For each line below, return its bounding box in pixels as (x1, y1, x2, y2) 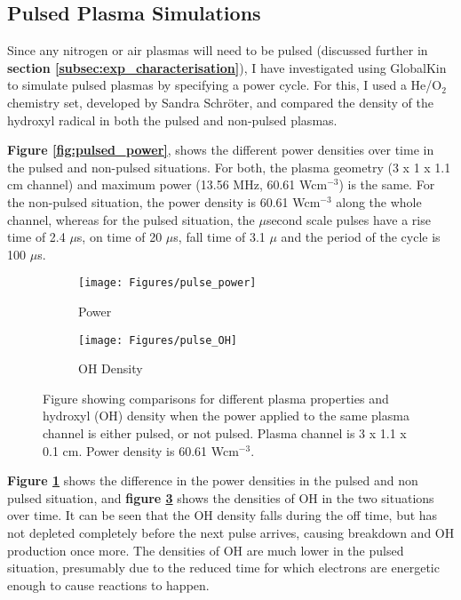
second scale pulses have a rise (266, 210, 431, 228)
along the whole (336, 192, 422, 211)
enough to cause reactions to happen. (7, 575, 210, 594)
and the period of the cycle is (281, 228, 441, 246)
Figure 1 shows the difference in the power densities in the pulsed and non (7, 471, 418, 490)
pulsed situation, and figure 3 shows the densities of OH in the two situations (7, 488, 434, 507)
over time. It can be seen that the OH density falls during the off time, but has (7, 506, 438, 524)
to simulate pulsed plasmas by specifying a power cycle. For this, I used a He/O (7, 76, 442, 94)
